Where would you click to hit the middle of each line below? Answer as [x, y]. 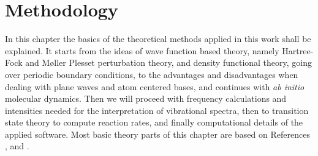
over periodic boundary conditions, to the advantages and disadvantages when [152, 74]
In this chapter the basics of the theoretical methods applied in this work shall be [158, 39]
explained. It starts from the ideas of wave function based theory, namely [142, 50]
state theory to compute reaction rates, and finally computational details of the [154, 122]
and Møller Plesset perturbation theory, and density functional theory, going [169, 62]
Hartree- [298, 50]
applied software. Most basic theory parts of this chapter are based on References [157, 134]
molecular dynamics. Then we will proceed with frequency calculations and [146, 98]
